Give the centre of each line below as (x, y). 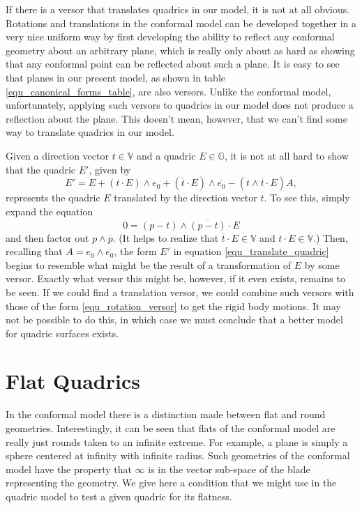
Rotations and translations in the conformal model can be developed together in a (181, 23)
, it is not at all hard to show (286, 155)
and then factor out (47, 237)
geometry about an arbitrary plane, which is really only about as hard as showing (180, 50)
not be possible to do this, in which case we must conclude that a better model (174, 320)
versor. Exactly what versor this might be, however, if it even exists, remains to (175, 278)
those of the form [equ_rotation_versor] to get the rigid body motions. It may (173, 306)
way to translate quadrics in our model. (90, 132)
